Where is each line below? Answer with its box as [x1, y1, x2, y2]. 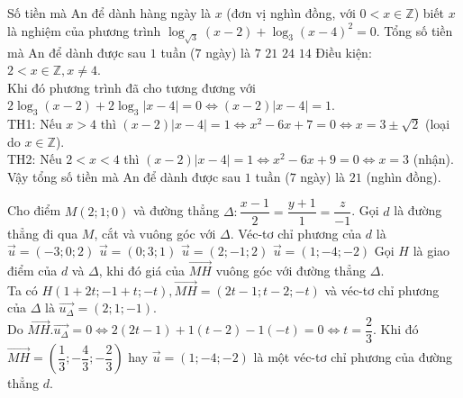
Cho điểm [7, 201, 61, 220]
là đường [394, 201, 442, 220]
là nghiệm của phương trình [7, 21, 161, 40]
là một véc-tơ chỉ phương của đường [253, 348, 453, 366]
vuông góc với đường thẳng [215, 260, 367, 279]
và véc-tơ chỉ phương [324, 280, 440, 299]
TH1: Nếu [7, 114, 62, 133]
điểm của [7, 260, 58, 279]
